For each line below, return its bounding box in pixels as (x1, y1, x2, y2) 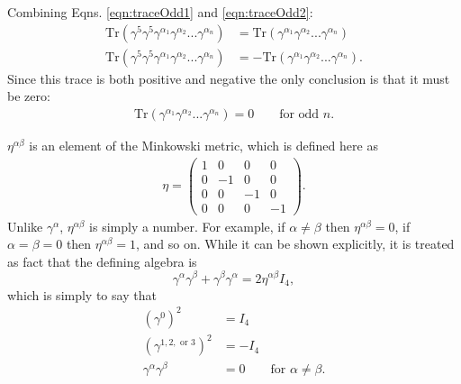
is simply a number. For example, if (89, 216, 285, 235)
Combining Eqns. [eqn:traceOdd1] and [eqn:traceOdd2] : (7, 3, 313, 21)
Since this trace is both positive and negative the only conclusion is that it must (7, 69, 450, 87)
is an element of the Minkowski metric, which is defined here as (29, 135, 378, 154)
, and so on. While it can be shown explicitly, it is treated (136, 234, 455, 253)
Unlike (7, 216, 43, 235)
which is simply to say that (7, 285, 157, 304)
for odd (279, 107, 320, 121)
